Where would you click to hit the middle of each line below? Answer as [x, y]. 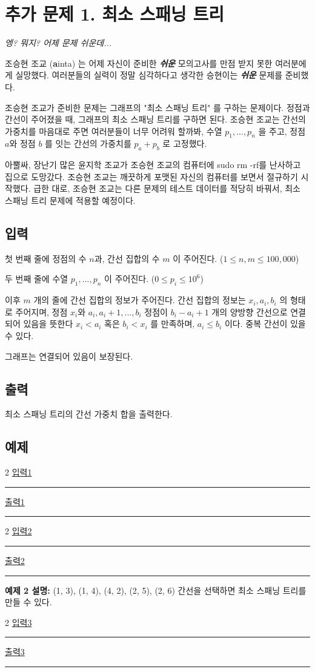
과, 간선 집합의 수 [127, 258]
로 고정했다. [185, 143]
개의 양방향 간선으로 [250, 311]
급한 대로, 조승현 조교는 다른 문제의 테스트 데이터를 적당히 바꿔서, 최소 [167, 188]
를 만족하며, [173, 324]
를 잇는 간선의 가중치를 [88, 143]
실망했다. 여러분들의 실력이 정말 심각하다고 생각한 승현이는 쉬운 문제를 [149, 75]
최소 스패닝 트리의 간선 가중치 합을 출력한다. [89, 414]
